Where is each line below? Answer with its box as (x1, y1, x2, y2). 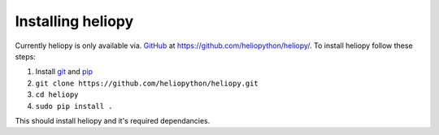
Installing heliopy (15, 12, 134, 30)
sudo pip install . (35, 102, 113, 111)
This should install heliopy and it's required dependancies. (15, 115, 211, 125)
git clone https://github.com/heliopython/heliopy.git (35, 78, 259, 88)
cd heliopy (35, 90, 79, 99)
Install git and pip (35, 67, 93, 76)
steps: (15, 51, 36, 61)
